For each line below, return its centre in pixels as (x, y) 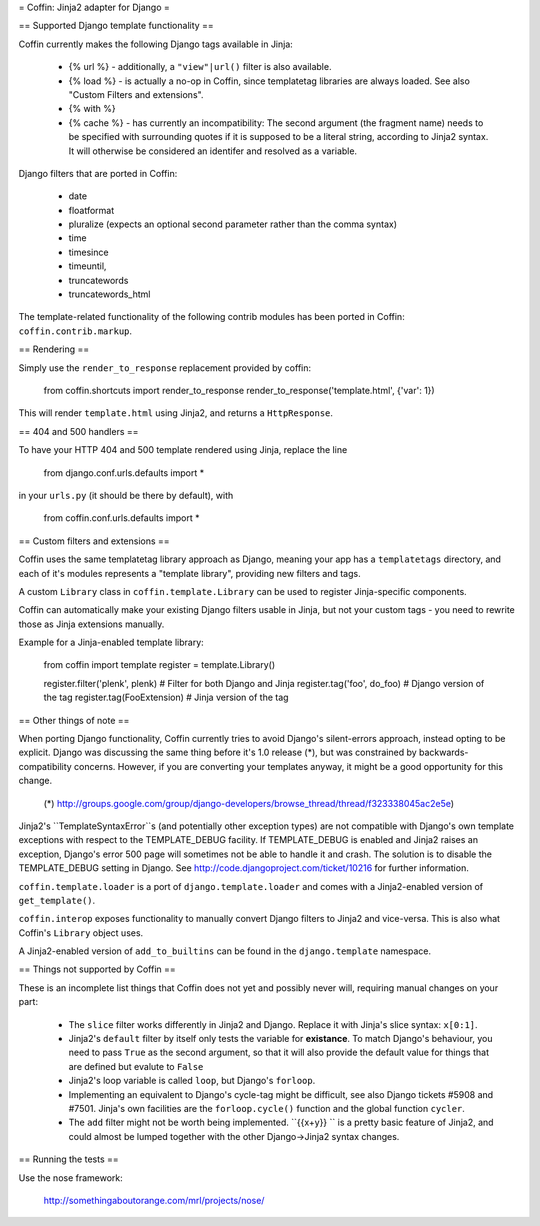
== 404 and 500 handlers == (78, 431)
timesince (88, 252)
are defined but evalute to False (136, 1066)
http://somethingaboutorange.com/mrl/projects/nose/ (154, 1200)
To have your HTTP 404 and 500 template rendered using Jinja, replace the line (183, 450)
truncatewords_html (109, 294)
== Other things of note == (74, 720)
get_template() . (57, 900)
